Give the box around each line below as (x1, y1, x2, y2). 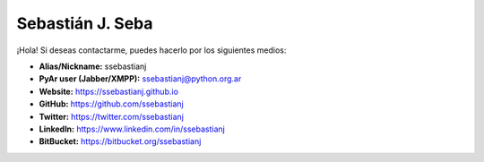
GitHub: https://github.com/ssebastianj (39, 98, 184, 109)
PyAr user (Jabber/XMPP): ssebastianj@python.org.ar (39, 73, 242, 84)
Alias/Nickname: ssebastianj (39, 61, 147, 72)
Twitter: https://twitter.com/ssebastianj (39, 111, 184, 122)
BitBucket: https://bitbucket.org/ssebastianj (39, 136, 202, 147)
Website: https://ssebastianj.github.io (39, 86, 179, 97)
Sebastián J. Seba (16, 13, 153, 33)
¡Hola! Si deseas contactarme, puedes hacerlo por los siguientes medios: (16, 45, 287, 55)
